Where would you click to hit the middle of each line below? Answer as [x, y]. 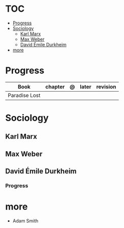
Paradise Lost [24, 95]
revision [106, 87]
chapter [55, 87]
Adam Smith [25, 221]
